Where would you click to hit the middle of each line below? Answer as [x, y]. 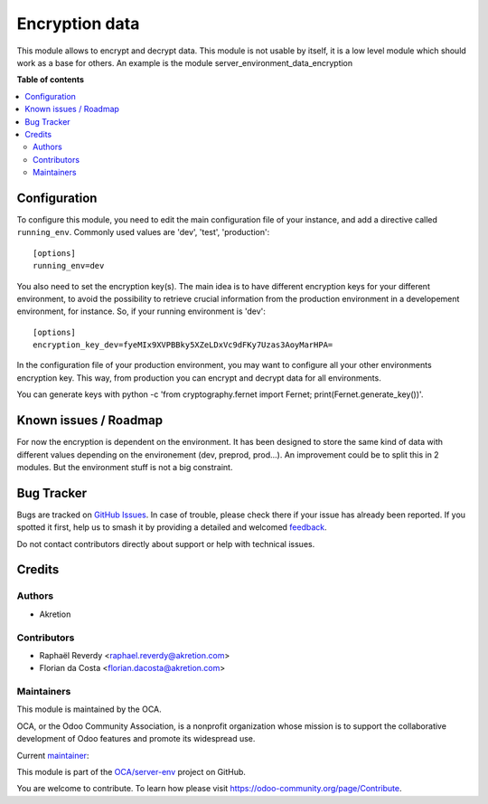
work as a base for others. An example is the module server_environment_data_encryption [185, 62]
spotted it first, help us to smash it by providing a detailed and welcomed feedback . [172, 527]
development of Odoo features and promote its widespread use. [136, 739]
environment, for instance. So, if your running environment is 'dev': [141, 311]
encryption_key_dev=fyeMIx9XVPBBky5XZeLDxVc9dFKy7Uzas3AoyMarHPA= [183, 345]
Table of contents [51, 80]
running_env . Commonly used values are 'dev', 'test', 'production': [143, 232]
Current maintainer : [53, 755]
